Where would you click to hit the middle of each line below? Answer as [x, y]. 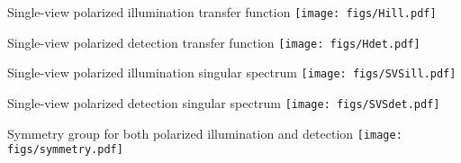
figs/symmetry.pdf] [65, 150]
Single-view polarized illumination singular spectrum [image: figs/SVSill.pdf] [232, 72]
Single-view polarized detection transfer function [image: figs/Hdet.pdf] [214, 42]
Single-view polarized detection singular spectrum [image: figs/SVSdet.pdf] [224, 102]
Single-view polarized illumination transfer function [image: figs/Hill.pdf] [222, 12]
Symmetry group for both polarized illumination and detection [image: [205, 133]
